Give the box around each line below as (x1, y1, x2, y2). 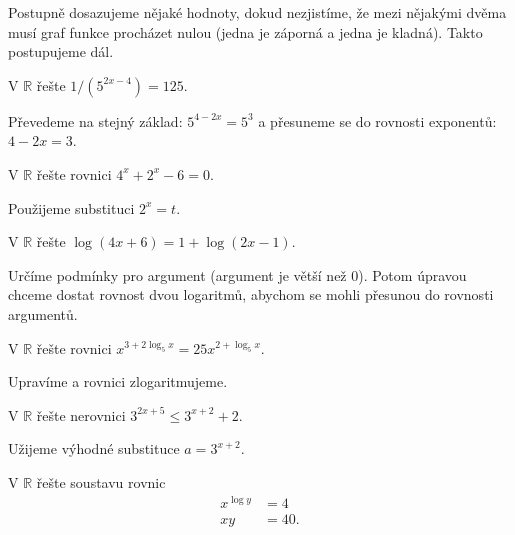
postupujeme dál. (8, 41, 114, 62)
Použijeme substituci (8, 197, 135, 218)
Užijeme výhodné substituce (8, 438, 180, 459)
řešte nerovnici (36, 404, 126, 425)
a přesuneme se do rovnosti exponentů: (258, 110, 497, 131)
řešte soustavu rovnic (36, 471, 166, 492)
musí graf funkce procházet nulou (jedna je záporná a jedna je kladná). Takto (8, 21, 483, 42)
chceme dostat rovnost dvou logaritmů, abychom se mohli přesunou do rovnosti (8, 284, 494, 305)
